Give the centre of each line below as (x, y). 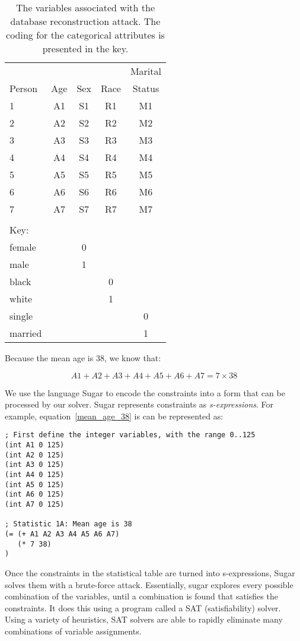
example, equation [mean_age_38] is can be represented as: (114, 416)
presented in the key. (85, 48)
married (26, 333)
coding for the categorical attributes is (85, 35)
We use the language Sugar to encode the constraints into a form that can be (145, 392)
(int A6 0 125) (35, 495)
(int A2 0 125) (35, 455)
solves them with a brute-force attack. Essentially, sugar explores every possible (149, 584)
